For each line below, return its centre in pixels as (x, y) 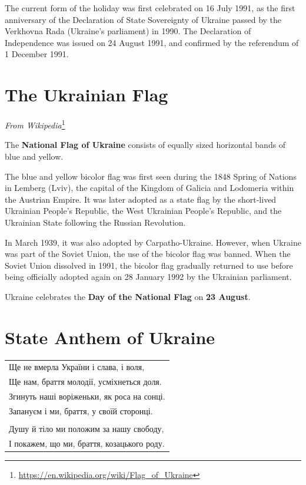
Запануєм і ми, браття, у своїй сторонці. (81, 410)
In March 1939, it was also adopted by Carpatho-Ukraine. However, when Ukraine (153, 242)
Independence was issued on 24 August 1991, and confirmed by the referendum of (152, 42)
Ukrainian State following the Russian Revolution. (95, 222)
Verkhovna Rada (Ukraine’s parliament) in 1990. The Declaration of (128, 31)
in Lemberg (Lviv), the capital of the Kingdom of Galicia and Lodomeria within (149, 188)
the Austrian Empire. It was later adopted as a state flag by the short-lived (141, 199)
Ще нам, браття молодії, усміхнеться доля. (85, 382)
